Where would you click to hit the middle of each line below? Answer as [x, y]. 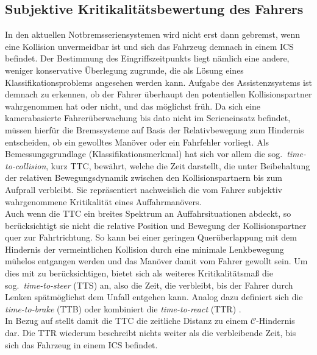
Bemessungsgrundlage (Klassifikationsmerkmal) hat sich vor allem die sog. [144, 154]
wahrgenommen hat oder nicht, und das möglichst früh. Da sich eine [133, 106]
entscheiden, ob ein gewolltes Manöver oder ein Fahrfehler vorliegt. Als [137, 142]
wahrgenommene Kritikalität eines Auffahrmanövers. [103, 201]
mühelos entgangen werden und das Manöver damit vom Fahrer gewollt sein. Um [156, 261]
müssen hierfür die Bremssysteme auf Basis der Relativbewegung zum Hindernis [155, 129]
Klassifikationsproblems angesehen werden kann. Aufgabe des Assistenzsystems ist [158, 82]
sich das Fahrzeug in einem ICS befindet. [81, 344]
